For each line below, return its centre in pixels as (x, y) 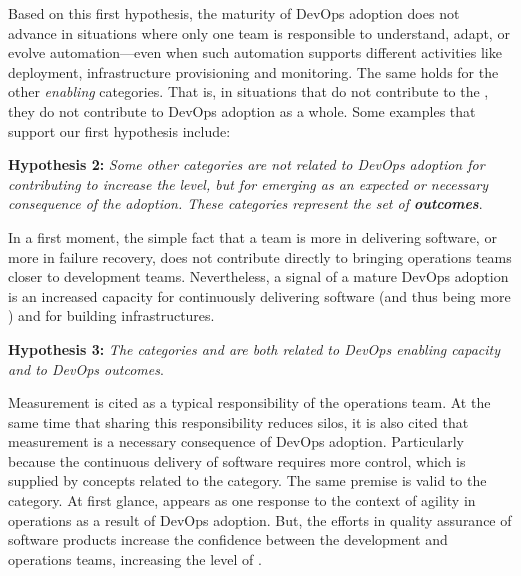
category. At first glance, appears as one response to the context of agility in (242, 500)
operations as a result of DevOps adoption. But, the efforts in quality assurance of (260, 519)
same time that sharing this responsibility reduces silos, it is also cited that (238, 421)
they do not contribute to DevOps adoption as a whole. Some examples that (242, 110)
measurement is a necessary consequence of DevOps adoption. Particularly (236, 441)
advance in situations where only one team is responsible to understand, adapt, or (259, 32)
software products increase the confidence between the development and (228, 539)
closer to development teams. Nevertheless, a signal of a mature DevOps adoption (258, 276)
